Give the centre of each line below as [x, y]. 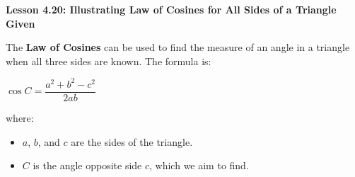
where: [20, 117]
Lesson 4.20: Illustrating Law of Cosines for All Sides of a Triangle [171, 9]
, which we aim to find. [199, 165]
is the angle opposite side [87, 165]
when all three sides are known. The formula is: [109, 61]
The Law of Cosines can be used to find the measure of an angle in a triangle [178, 47]
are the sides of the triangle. [132, 141]
